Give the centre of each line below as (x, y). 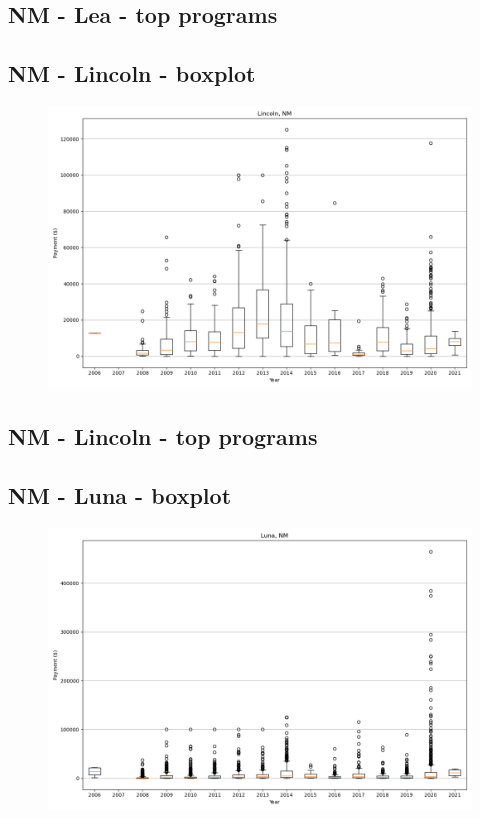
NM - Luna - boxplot (120, 495)
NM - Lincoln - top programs (163, 436)
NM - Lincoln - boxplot (132, 73)
